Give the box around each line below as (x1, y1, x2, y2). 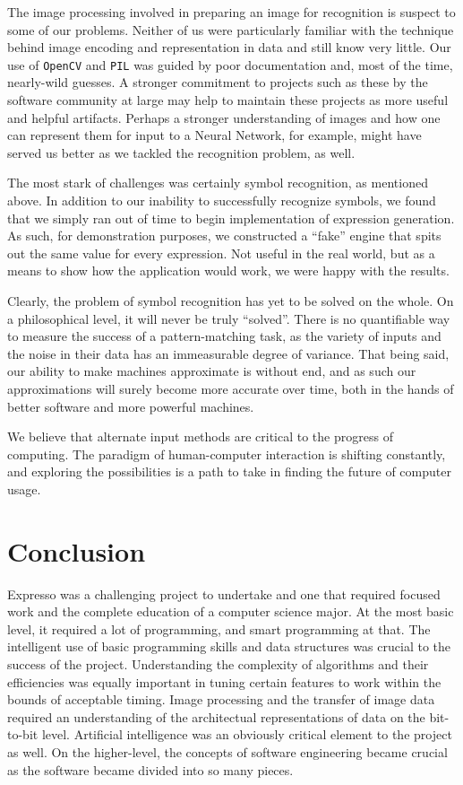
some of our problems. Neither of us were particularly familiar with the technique (7, 20, 454, 39)
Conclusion (7, 532, 146, 569)
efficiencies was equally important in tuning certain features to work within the (7, 672, 442, 691)
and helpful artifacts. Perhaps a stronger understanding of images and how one (7, 108, 441, 126)
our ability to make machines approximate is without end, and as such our (7, 362, 416, 380)
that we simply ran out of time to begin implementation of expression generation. (7, 208, 455, 227)
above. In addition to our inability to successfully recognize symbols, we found (7, 191, 436, 209)
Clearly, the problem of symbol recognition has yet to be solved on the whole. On (7, 291, 454, 310)
